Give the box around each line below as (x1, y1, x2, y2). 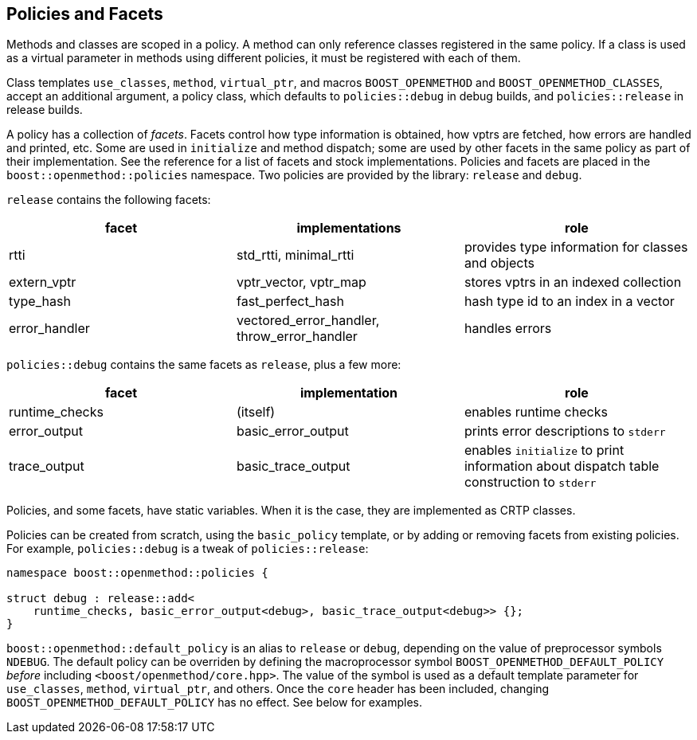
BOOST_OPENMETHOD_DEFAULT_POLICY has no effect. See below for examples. (6, 695, 423, 710)
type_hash (9, 293, 71, 310)
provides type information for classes (464, 239, 688, 256)
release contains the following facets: (6, 193, 211, 207)
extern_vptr (9, 274, 76, 291)
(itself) (236, 404, 276, 421)
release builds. (6, 103, 83, 117)
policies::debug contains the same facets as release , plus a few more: (6, 358, 401, 372)
